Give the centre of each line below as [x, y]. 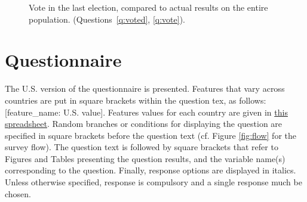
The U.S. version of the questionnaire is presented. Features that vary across [145, 88]
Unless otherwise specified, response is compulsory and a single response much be [153, 182]
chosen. [18, 193]
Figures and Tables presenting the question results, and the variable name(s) [145, 158]
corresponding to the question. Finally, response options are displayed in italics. [151, 170]
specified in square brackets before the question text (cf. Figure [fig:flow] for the [151, 135]
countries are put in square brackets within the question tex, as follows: [136, 100]
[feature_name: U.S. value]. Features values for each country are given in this [146, 112]
